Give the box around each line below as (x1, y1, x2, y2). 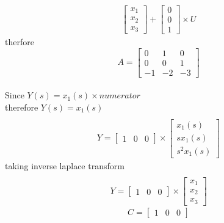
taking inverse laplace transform (5, 159, 125, 172)
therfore (5, 35, 34, 48)
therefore (5, 101, 38, 113)
